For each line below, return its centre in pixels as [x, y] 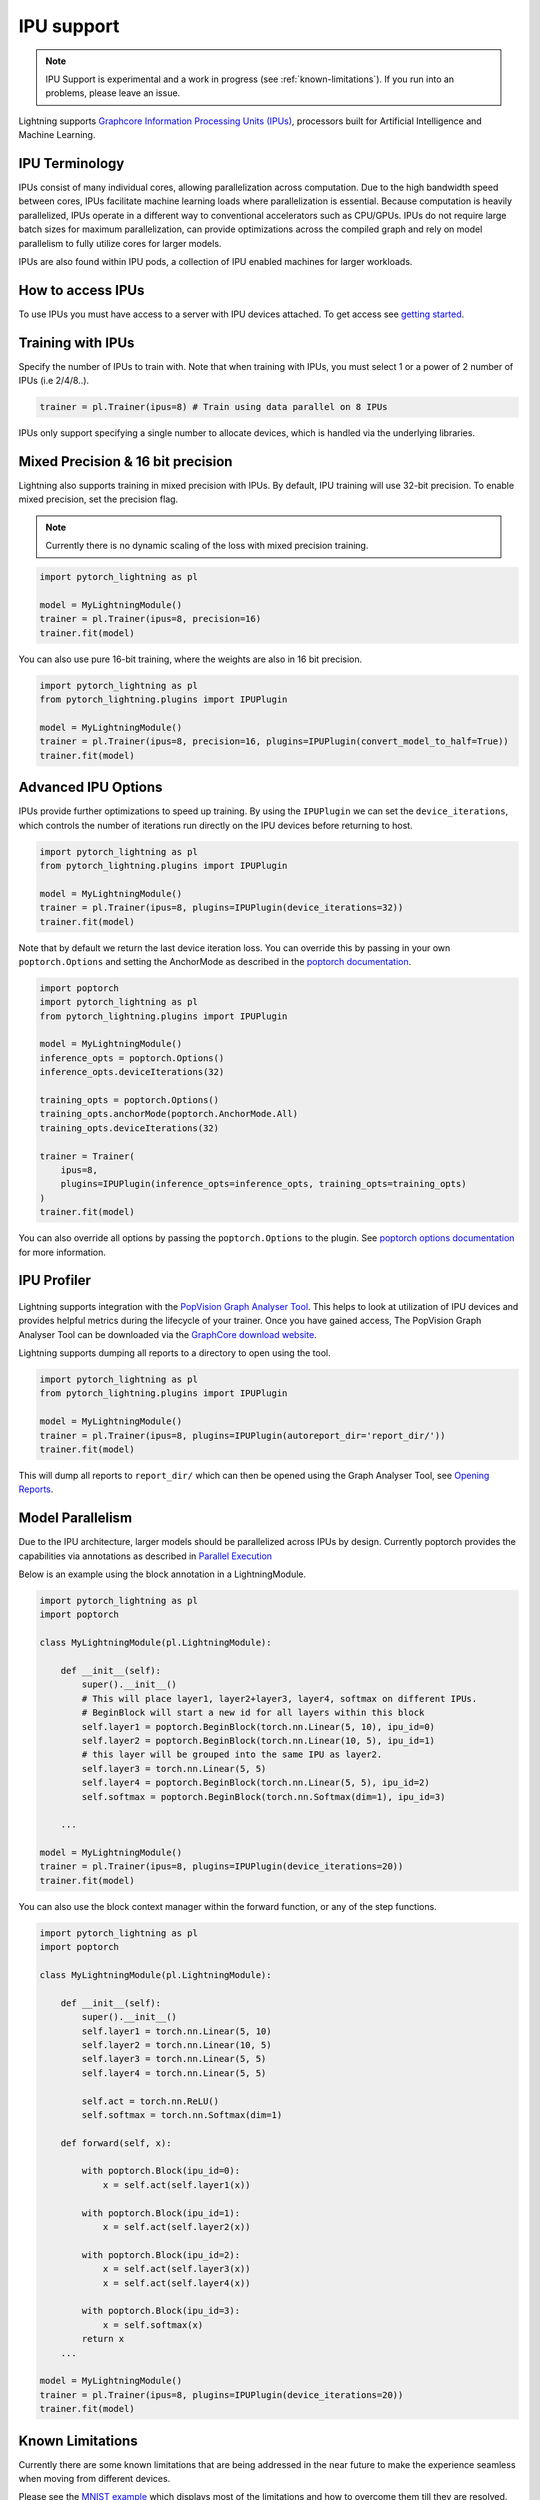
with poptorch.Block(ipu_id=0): [160, 2171]
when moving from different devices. [94, 2479]
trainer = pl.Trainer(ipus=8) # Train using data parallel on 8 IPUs [213, 407]
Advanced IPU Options [90, 787]
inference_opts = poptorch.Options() [132, 1058]
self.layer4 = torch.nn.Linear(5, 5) [174, 2073]
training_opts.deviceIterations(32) [129, 1128]
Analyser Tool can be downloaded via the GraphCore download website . [167, 1334]
